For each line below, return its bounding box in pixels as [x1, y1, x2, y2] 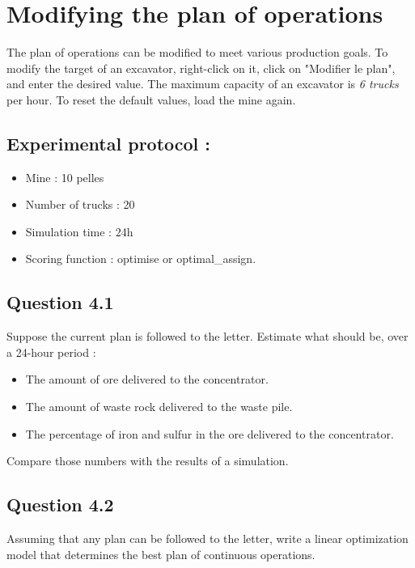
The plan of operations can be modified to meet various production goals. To [6, 44, 388, 61]
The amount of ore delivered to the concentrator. [25, 371, 269, 388]
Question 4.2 [6, 492, 114, 517]
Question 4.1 [6, 290, 114, 315]
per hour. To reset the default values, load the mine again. [6, 91, 296, 108]
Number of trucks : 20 [25, 196, 135, 213]
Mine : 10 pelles [25, 168, 104, 185]
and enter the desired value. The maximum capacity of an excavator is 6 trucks [6, 75, 399, 92]
